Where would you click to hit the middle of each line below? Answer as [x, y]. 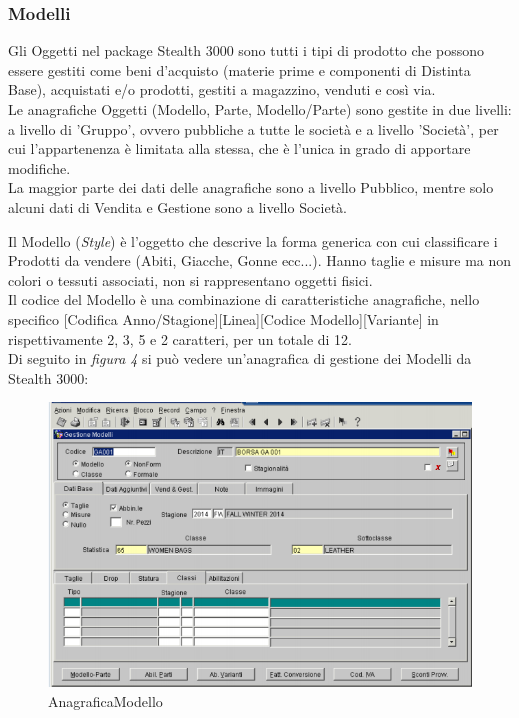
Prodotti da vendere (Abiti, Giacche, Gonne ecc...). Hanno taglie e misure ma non [260, 260]
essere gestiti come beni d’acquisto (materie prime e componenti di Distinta [239, 69]
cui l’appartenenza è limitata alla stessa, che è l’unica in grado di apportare [239, 148]
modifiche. [39, 167]
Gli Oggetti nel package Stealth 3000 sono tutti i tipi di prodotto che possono [246, 50]
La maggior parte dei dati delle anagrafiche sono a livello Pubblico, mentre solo [251, 187]
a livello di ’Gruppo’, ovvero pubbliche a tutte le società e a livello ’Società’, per [253, 128]
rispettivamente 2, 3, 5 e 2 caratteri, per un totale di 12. [180, 338]
